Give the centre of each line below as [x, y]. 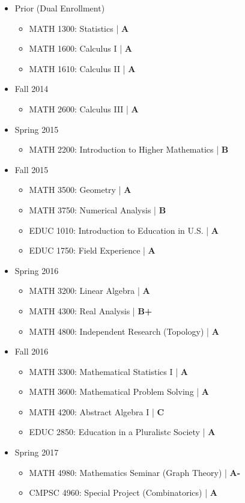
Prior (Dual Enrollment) [60, 8]
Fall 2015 [32, 169]
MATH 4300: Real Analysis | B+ [91, 310]
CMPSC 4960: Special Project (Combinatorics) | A [123, 492]
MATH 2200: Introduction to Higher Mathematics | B [129, 149]
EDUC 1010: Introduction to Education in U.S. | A [124, 230]
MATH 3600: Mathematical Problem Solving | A [119, 392]
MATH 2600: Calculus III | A [84, 108]
